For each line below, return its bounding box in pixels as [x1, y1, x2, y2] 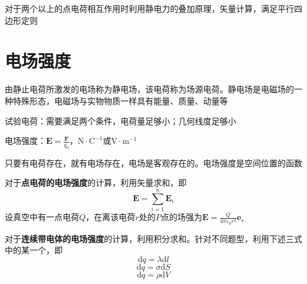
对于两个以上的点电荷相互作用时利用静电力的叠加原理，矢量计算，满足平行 [5, 2, 294, 14]
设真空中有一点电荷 [5, 211, 79, 223]
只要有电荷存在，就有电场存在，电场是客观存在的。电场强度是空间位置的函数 [5, 156, 302, 169]
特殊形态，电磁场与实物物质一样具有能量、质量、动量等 [12, 94, 228, 106]
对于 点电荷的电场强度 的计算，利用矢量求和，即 [5, 176, 187, 189]
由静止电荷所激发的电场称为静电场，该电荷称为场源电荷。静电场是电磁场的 [5, 83, 294, 95]
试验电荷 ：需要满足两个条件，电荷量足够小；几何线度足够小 [5, 114, 236, 127]
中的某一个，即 [5, 244, 63, 256]
